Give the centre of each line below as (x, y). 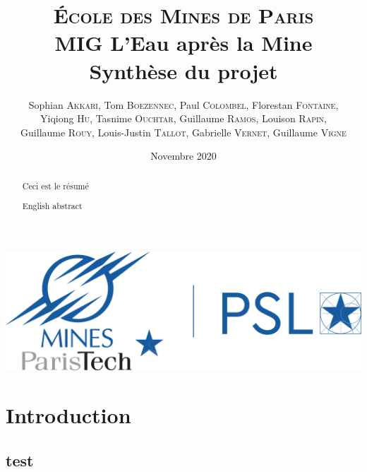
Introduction (68, 414)
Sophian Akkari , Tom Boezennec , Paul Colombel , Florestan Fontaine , (183, 104)
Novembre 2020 (183, 156)
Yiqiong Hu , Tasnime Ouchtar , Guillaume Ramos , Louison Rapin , (183, 118)
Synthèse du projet (183, 70)
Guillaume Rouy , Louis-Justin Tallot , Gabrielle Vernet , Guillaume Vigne (183, 132)
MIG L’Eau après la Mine (183, 43)
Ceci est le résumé (55, 185)
